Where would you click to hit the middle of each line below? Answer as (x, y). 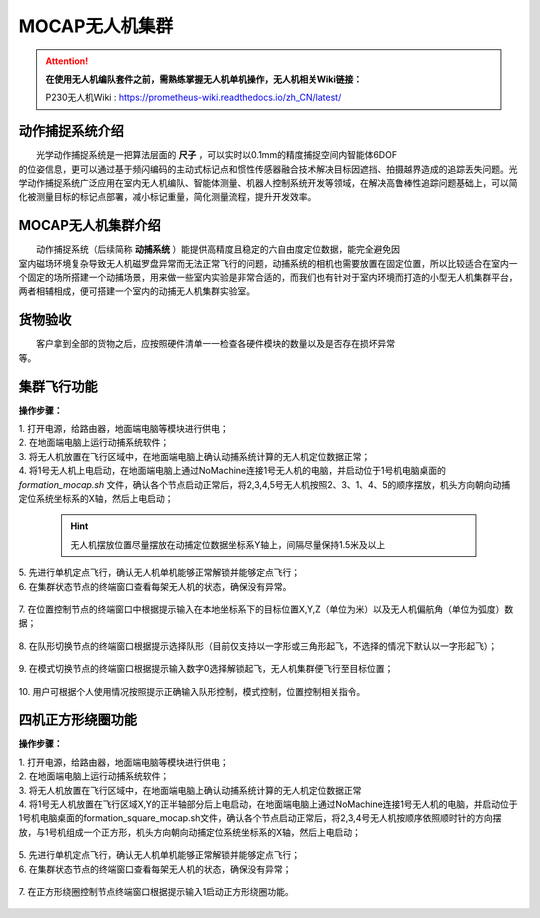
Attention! (67, 61)
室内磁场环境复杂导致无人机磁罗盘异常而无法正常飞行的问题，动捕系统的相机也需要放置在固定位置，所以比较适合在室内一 (268, 263)
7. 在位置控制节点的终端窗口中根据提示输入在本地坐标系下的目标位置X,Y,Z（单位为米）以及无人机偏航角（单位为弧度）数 (266, 609)
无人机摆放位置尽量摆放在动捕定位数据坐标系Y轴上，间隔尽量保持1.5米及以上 (228, 544)
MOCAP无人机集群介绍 (89, 225)
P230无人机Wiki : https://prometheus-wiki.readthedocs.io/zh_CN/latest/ (193, 97)
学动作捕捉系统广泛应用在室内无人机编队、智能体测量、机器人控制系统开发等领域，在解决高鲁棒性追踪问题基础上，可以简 (268, 183)
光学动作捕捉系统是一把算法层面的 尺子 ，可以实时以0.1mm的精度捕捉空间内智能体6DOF (217, 155)
